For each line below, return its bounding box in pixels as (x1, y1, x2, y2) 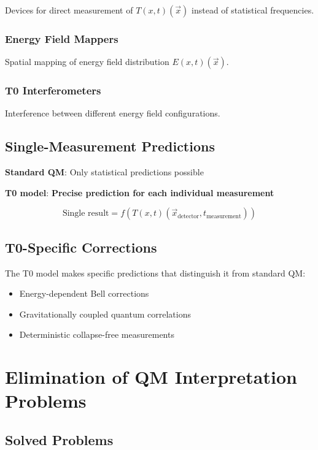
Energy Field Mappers (5, 31, 118, 46)
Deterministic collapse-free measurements (19, 328, 174, 341)
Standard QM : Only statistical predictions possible (5, 166, 204, 178)
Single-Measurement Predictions (5, 137, 215, 156)
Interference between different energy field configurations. (5, 107, 220, 120)
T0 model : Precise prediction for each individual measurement (5, 186, 274, 199)
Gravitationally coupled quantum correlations (19, 307, 191, 320)
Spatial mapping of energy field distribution (5, 55, 169, 68)
